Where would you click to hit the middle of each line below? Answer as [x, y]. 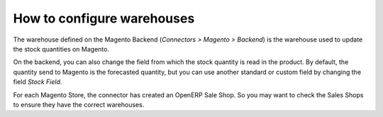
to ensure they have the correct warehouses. [79, 104]
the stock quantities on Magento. [61, 49]
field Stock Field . [38, 82]
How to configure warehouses [104, 18]
